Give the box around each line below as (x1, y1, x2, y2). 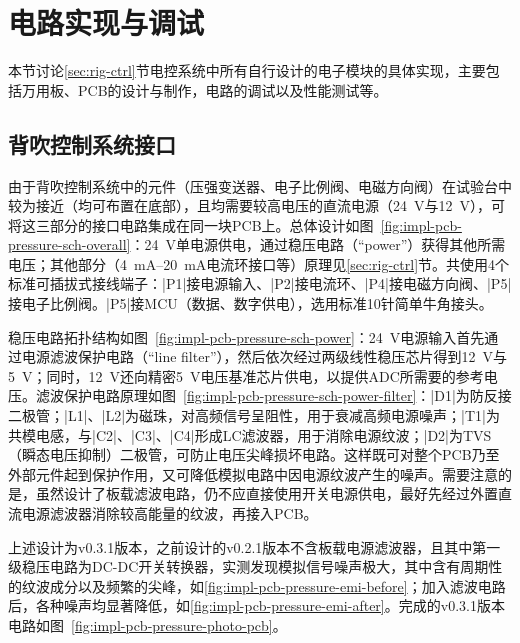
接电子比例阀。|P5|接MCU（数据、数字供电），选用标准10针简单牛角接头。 (8, 293, 493, 314)
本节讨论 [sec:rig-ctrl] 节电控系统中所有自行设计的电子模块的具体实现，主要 (8, 60, 486, 81)
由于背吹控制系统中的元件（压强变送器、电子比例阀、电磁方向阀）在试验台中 (8, 175, 512, 196)
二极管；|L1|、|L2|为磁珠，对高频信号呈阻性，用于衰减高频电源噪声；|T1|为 (8, 405, 500, 426)
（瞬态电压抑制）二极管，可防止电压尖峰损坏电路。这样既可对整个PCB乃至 (8, 444, 500, 465)
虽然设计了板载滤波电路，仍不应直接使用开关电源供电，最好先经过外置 (35, 483, 498, 504)
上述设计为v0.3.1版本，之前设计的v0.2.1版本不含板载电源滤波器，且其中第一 (8, 536, 501, 557)
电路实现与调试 (8, 2, 205, 43)
